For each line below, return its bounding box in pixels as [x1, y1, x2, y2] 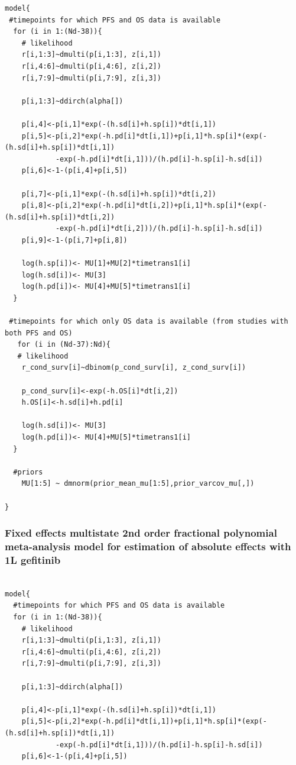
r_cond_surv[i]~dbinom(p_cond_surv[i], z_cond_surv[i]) [21, 363, 246, 372]
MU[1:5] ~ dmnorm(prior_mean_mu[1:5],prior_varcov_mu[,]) [21, 479, 255, 488]
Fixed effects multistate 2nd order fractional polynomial [5, 525, 277, 540]
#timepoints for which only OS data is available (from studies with [9, 317, 288, 326]
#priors [13, 467, 43, 476]
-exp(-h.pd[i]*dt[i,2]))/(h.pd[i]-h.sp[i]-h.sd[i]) [55, 224, 263, 233]
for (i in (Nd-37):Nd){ [17, 340, 110, 349]
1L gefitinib [5, 552, 61, 567]
